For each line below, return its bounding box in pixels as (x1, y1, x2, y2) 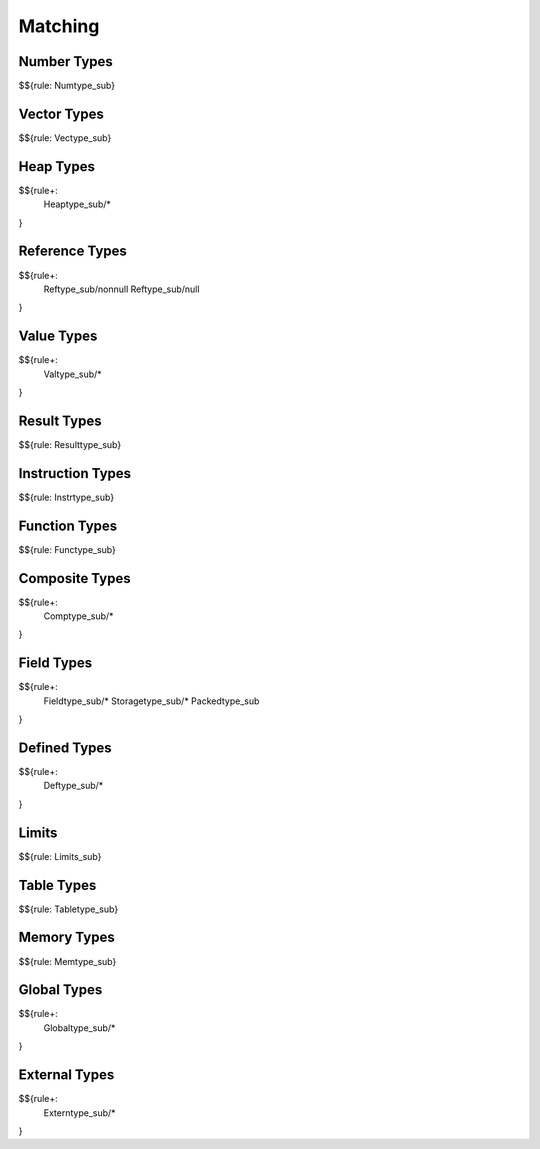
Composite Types (18, 570, 131, 587)
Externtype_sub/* (43, 1106, 116, 1119)
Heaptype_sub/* (43, 198, 112, 210)
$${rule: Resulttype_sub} (18, 438, 122, 450)
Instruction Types (18, 465, 132, 482)
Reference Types (18, 243, 127, 260)
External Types (18, 1066, 115, 1084)
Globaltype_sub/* (43, 1021, 116, 1034)
